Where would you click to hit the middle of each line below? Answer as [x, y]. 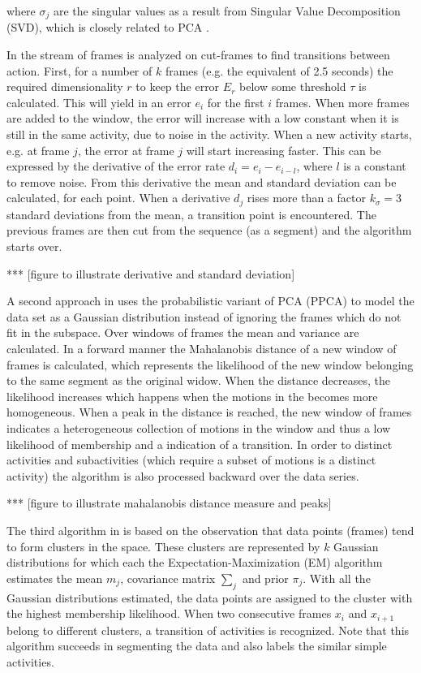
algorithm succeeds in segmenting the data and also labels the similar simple [197, 646]
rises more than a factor [306, 198]
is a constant [375, 166]
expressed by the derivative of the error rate [116, 166]
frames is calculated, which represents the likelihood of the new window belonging [210, 364]
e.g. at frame [38, 150]
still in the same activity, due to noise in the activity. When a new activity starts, [209, 134]
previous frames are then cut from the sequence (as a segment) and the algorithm [209, 230]
